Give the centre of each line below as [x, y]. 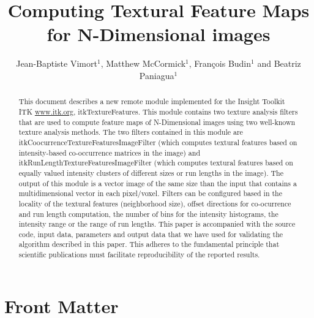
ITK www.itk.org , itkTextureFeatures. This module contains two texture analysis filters [158, 111]
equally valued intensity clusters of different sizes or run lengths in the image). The [151, 172]
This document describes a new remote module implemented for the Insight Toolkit [152, 101]
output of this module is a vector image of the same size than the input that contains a [158, 183]
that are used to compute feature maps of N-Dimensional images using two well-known [157, 122]
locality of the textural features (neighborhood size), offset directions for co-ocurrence [155, 203]
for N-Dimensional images [159, 34]
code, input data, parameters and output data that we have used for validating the [151, 234]
